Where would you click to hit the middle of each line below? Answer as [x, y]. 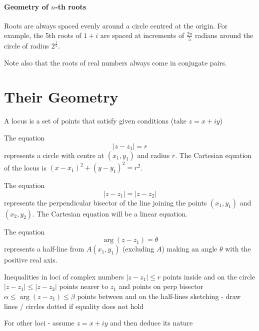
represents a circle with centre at [54, 155]
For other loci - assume [39, 323]
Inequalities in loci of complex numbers [64, 276]
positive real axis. [31, 260]
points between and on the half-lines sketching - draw [159, 296]
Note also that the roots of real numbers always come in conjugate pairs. [115, 62]
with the [238, 249]
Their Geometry [61, 97]
